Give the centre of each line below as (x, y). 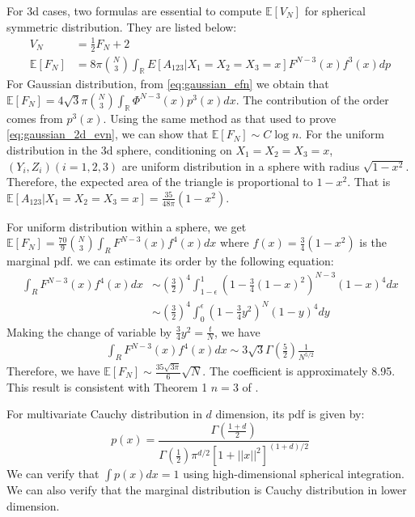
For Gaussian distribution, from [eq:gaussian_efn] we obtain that (168, 84)
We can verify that (53, 474)
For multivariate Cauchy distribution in (104, 414)
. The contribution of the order (312, 99)
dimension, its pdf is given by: (290, 414)
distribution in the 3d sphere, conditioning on (119, 149)
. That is (369, 182)
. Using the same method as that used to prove (220, 118)
